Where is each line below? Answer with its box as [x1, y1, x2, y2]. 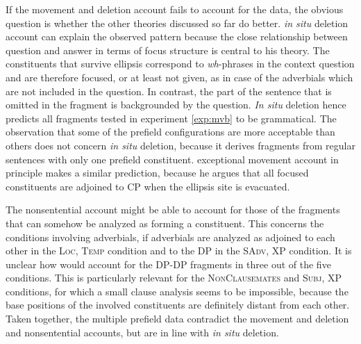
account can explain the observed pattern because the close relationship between [6, 29, 348, 44]
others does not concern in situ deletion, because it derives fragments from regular [6, 138, 355, 152]
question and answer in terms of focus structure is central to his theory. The [6, 42, 330, 57]
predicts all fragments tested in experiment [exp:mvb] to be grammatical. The [6, 110, 337, 125]
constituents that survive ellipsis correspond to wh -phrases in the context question [6, 56, 355, 71]
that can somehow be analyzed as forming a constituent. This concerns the [6, 215, 324, 230]
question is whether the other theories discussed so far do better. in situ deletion [6, 15, 349, 30]
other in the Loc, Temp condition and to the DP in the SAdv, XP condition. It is [6, 243, 352, 258]
